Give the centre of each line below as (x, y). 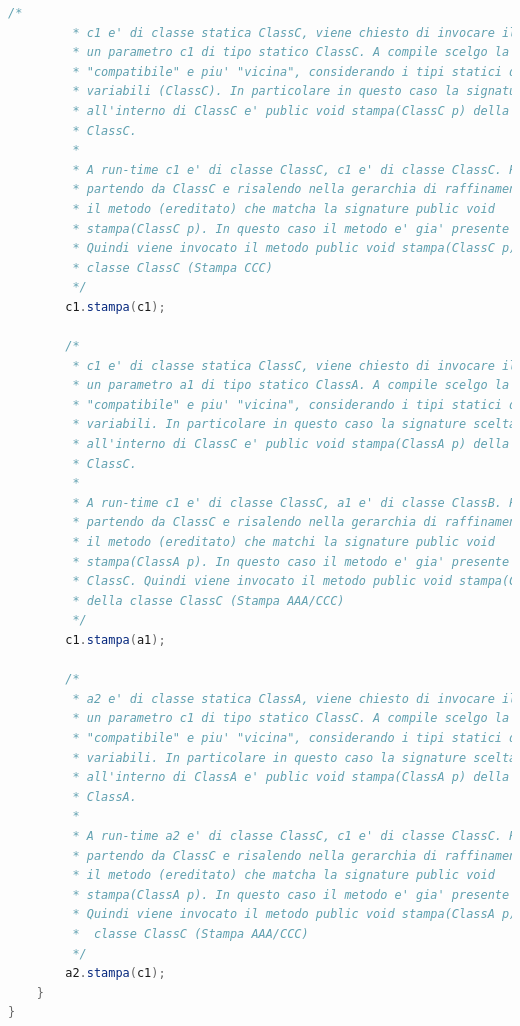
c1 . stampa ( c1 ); (115, 306)
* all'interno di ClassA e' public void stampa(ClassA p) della (291, 777)
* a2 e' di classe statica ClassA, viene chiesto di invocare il (294, 698)
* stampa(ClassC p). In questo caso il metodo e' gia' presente (291, 228)
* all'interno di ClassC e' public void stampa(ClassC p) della (291, 110)
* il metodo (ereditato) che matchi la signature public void (283, 542)
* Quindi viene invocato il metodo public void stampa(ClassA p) (294, 914)
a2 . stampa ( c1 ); (115, 973)
